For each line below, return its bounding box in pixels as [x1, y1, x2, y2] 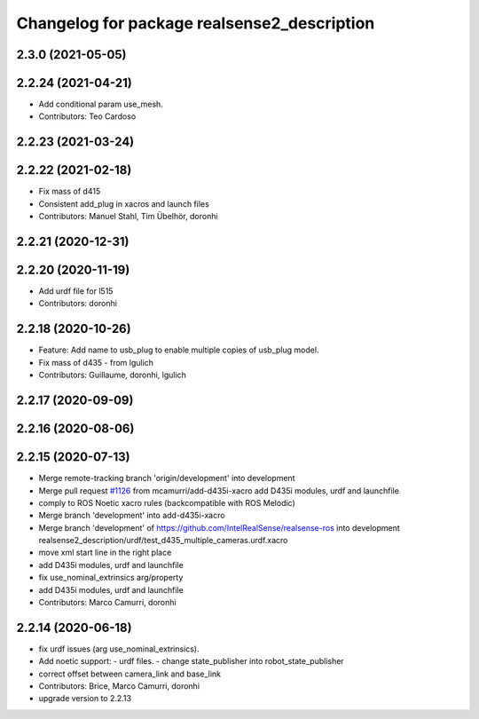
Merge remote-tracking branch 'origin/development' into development [38, 473, 295, 484]
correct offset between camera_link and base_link [38, 668, 222, 679]
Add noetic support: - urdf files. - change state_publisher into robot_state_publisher [38, 656, 345, 667]
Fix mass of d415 [38, 186, 101, 197]
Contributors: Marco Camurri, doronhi [38, 597, 177, 608]
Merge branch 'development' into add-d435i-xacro [38, 510, 225, 521]
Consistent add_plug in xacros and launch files [38, 198, 210, 209]
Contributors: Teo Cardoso [38, 111, 137, 122]
